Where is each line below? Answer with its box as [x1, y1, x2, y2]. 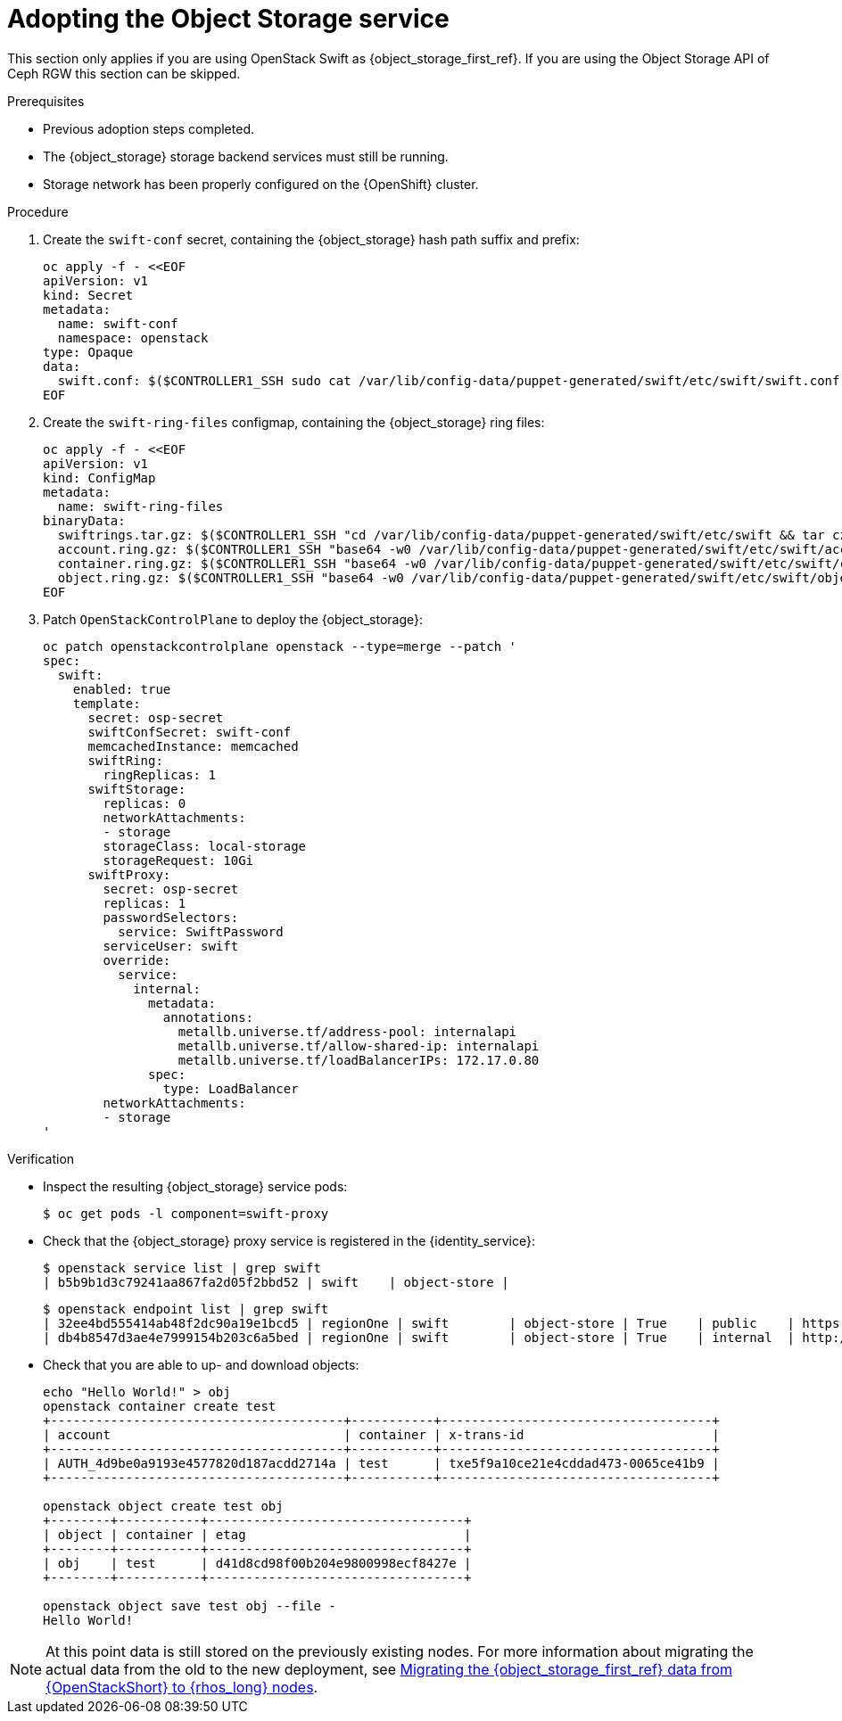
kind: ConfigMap [43, 470, 156, 485]
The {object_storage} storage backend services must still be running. [43, 148, 449, 164]
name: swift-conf [57, 316, 178, 331]
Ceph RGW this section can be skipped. [7, 65, 241, 81]
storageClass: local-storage [103, 838, 307, 853]
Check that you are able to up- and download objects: [43, 1356, 359, 1372]
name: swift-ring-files [57, 498, 224, 514]
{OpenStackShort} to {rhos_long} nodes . [45, 1677, 318, 1696]
